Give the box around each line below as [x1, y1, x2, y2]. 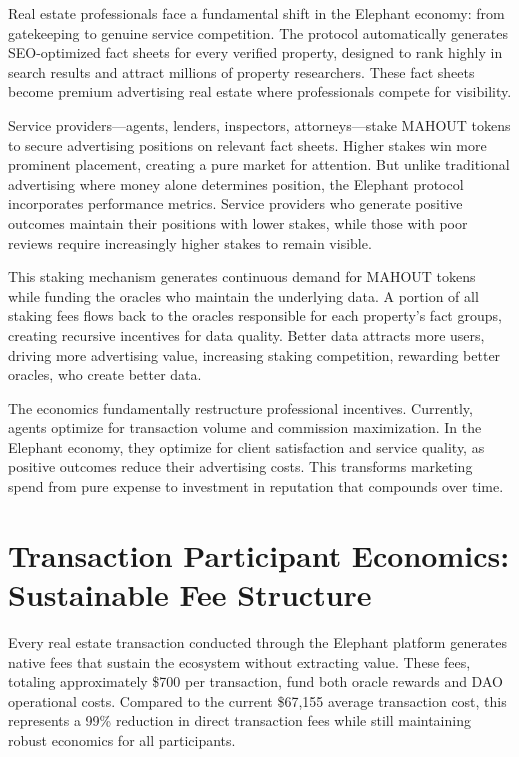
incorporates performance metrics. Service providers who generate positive [8, 193, 463, 214]
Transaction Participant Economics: [8, 534, 510, 575]
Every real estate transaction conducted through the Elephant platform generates [8, 631, 508, 652]
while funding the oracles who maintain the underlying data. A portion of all [8, 285, 479, 306]
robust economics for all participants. [8, 729, 236, 750]
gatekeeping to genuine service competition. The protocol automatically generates [8, 22, 508, 43]
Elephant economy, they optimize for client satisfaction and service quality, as [8, 436, 485, 457]
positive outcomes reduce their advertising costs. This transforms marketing [8, 456, 473, 477]
